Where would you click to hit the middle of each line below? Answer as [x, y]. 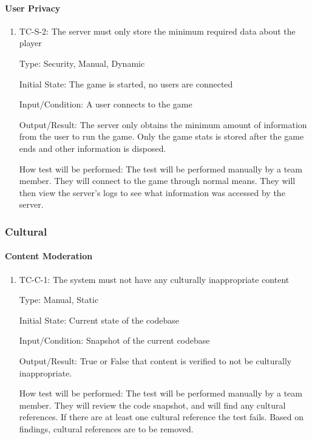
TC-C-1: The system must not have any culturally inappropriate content [154, 279]
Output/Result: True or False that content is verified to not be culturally [155, 360]
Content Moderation [49, 256]
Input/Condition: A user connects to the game [106, 104]
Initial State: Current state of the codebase [99, 320]
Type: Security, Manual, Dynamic [82, 63]
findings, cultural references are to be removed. [106, 428]
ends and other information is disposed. [93, 148]
